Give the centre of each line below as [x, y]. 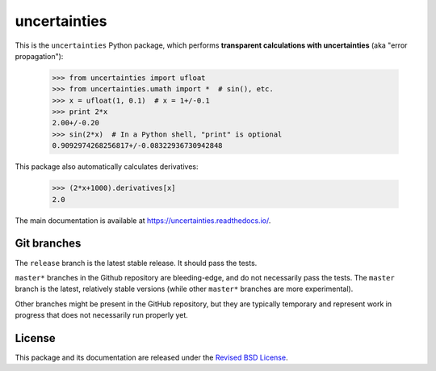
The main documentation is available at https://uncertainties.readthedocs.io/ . [143, 220]
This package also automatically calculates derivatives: [107, 167]
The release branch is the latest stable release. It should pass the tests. [136, 263]
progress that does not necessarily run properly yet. [102, 315]
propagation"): [39, 56]
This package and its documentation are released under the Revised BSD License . [151, 357]
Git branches [48, 244]
